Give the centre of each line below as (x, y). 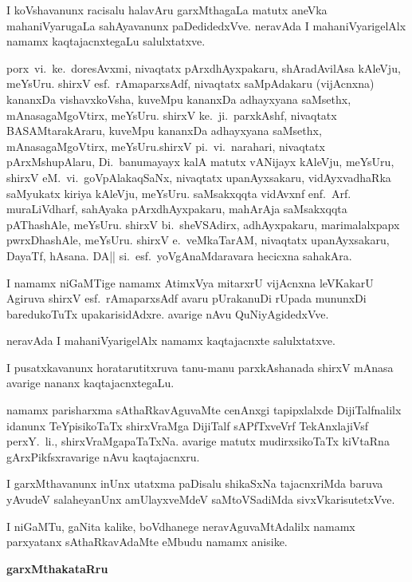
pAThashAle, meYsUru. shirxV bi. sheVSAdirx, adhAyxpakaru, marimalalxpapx (203, 224)
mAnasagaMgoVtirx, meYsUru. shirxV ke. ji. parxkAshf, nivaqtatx (172, 115)
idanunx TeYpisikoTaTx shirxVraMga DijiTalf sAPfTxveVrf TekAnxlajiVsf (187, 425)
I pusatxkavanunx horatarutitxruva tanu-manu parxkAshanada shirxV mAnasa (200, 367)
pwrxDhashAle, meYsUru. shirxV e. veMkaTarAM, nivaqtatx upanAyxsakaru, (198, 240)
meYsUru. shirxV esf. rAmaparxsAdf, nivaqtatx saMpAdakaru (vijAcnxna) (190, 83)
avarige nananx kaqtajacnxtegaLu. (90, 383)
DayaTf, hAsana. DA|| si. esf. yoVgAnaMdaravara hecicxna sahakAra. (179, 255)
